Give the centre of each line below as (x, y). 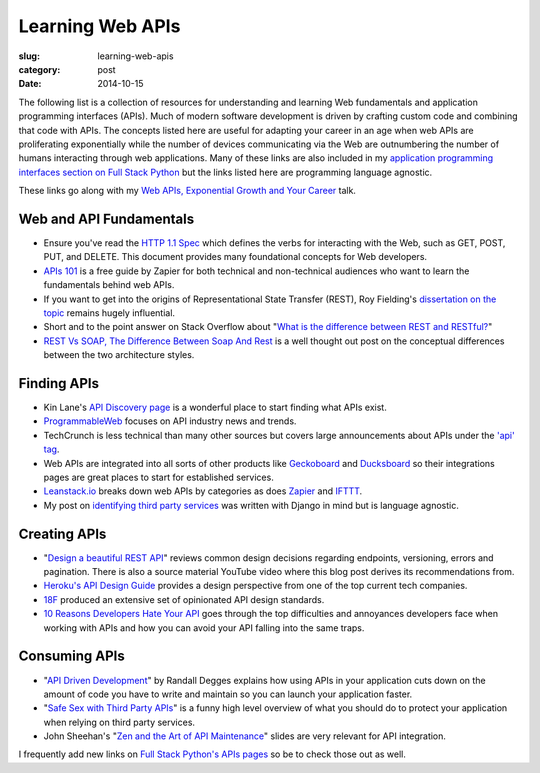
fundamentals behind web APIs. (109, 285)
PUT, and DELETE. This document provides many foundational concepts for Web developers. (235, 257)
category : (39, 69)
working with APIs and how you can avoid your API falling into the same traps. (204, 627)
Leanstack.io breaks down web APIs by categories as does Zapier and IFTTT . (203, 491)
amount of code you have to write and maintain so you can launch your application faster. (228, 694)
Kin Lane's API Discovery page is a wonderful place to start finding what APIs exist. (215, 407)
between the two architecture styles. (119, 355)
